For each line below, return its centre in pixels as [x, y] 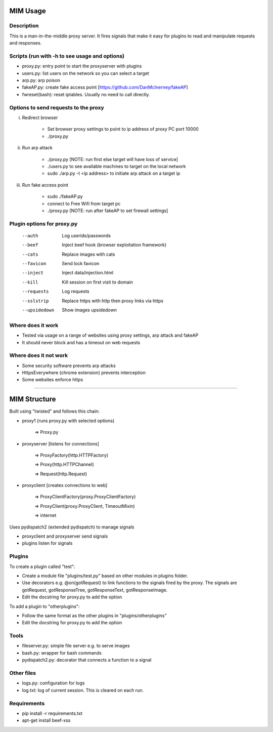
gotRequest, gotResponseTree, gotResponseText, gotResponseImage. [95, 590]
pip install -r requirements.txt [52, 713]
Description [24, 26]
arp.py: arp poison [41, 80]
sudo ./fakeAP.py [65, 196]
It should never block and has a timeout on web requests [81, 342]
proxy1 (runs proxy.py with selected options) [68, 421]
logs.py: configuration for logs [53, 683]
